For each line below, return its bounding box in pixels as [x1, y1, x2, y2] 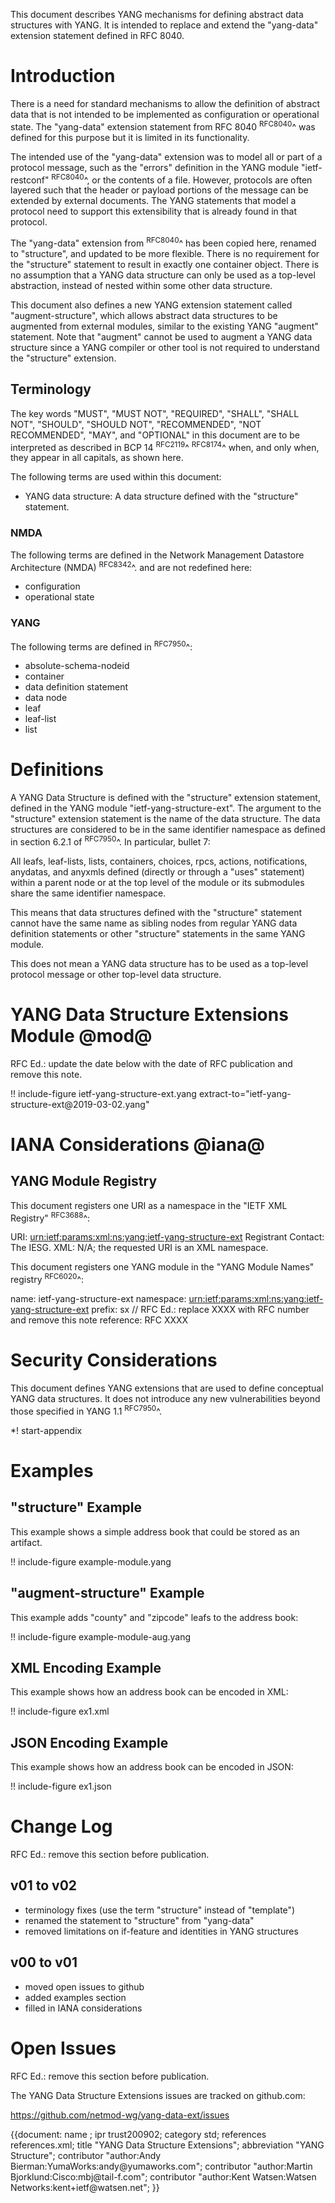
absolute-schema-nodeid [24, 660, 130, 672]
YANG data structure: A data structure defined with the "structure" [24, 490, 299, 503]
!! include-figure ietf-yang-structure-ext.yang [10, 1087, 197, 1099]
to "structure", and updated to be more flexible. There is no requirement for [10, 247, 320, 259]
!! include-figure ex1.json [10, 1780, 112, 1793]
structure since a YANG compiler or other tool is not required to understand [10, 341, 320, 353]
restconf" [10, 174, 50, 186]
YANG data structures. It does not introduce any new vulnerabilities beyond [10, 1393, 321, 1405]
